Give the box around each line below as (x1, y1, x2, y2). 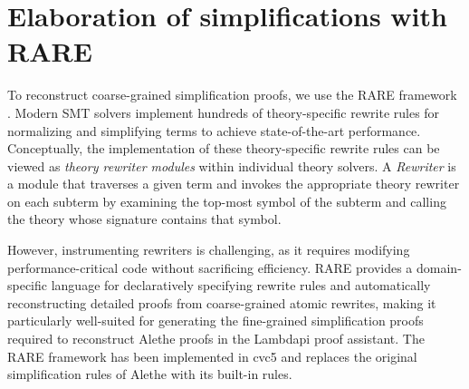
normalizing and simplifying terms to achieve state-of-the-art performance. (7, 121, 421, 140)
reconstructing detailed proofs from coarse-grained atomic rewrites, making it (7, 293, 436, 312)
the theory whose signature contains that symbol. (7, 209, 282, 229)
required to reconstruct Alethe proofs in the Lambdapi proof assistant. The (7, 329, 425, 348)
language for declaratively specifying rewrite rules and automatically (51, 276, 431, 295)
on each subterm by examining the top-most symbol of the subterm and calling (7, 191, 446, 210)
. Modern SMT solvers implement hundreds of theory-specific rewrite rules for (7, 102, 440, 122)
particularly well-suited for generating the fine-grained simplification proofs (7, 311, 424, 330)
